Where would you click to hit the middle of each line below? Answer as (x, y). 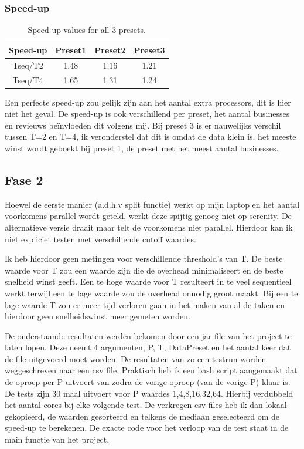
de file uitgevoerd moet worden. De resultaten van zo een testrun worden (136, 358)
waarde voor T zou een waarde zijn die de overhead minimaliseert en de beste (144, 270)
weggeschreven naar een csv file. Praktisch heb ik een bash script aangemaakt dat (151, 370)
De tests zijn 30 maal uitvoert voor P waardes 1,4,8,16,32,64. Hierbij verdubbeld (149, 393)
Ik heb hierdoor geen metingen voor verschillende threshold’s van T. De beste (144, 259)
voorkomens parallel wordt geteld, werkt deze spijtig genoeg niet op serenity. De (148, 216)
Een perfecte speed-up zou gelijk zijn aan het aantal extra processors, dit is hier (148, 102)
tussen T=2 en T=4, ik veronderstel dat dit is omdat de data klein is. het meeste (151, 136)
